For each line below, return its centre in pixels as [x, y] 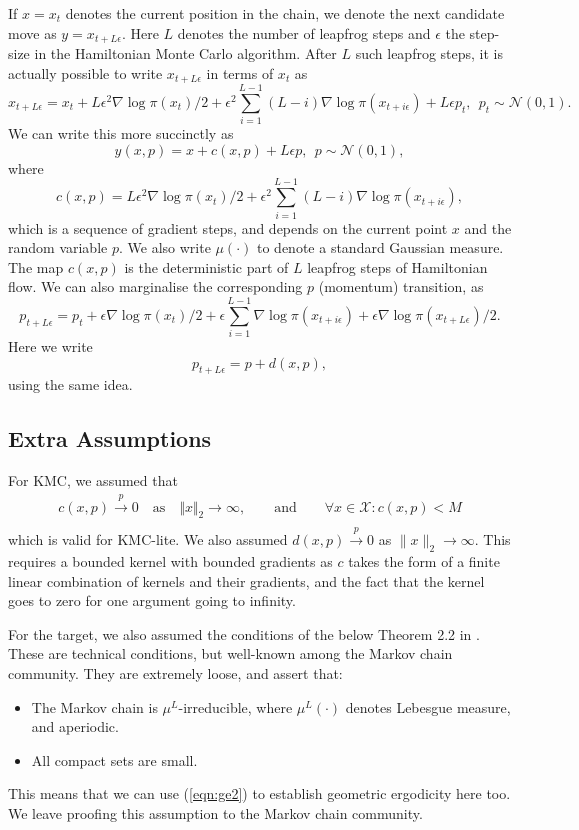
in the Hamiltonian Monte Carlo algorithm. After [185, 53]
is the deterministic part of [206, 266]
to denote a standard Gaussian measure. [380, 247]
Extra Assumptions [110, 438]
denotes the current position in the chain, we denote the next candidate [285, 13]
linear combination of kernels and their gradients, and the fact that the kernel [246, 580]
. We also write [164, 247]
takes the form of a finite [424, 561]
